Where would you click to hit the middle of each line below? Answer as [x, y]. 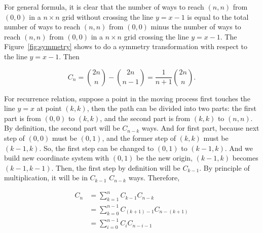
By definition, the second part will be [62, 128]
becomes [245, 158]
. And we [239, 148]
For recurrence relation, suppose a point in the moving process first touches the [127, 98]
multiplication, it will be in [46, 178]
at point [49, 108]
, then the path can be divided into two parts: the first [172, 108]
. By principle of [224, 167]
